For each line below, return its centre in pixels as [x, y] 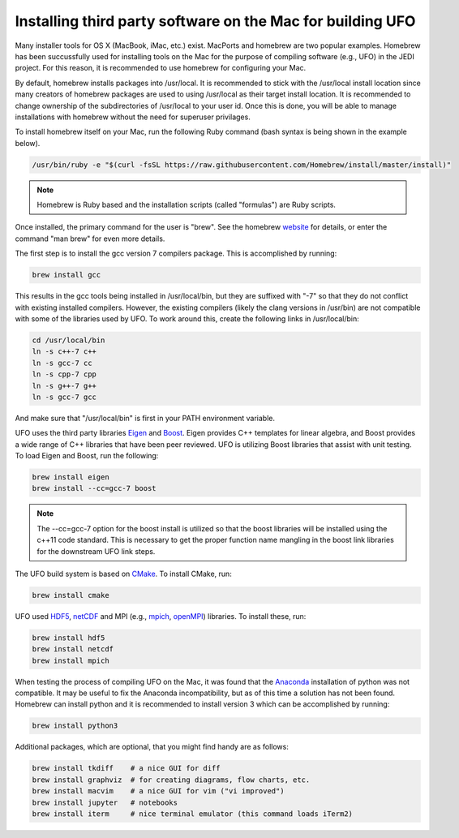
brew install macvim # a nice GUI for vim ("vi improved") [158, 791]
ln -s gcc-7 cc [62, 363]
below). [28, 143]
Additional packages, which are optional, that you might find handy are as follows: [152, 747]
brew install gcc [66, 275]
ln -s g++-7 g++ [64, 386]
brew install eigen [71, 477]
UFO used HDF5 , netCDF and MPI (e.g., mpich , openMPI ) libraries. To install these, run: [161, 616]
